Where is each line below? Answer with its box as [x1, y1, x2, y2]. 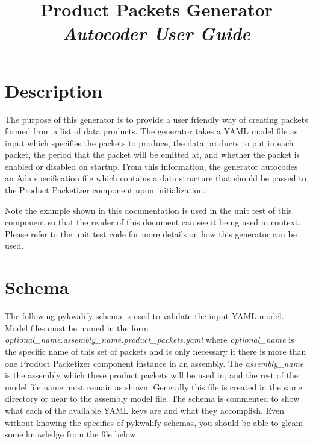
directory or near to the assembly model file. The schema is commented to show [5, 392, 300, 405]
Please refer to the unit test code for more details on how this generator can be [5, 227, 297, 240]
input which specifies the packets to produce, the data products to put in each [5, 136, 294, 149]
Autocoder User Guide [63, 20, 250, 46]
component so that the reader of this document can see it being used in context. [5, 216, 301, 228]
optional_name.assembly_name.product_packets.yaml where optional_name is [5, 333, 294, 346]
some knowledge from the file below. [5, 428, 138, 440]
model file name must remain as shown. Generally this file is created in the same [5, 380, 302, 393]
